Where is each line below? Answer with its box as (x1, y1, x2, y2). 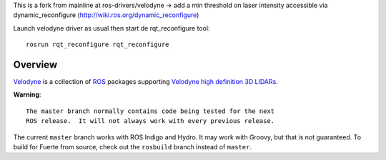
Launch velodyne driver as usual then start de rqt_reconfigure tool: (13, 23, 210, 32)
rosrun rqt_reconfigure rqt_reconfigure (26, 41, 169, 49)
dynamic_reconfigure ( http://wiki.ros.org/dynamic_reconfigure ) (13, 11, 199, 19)
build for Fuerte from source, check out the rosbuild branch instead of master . (13, 143, 252, 151)
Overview (13, 58, 58, 70)
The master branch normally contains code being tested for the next (26, 107, 275, 115)
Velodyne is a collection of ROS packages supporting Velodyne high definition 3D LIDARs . (13, 78, 278, 86)
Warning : (13, 90, 41, 99)
